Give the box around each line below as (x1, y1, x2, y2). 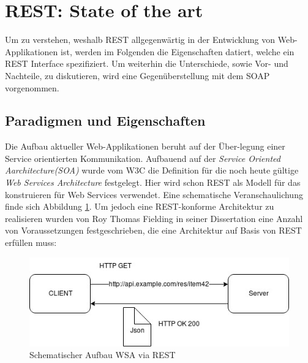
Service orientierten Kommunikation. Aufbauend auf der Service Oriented (5, 151, 280, 164)
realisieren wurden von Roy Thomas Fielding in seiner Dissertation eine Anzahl (5, 212, 303, 224)
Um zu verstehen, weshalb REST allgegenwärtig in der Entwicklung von (5, 33, 276, 46)
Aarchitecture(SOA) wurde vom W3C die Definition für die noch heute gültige (5, 164, 299, 177)
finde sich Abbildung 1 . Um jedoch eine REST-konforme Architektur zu (5, 200, 274, 213)
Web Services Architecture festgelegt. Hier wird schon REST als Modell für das (5, 176, 301, 189)
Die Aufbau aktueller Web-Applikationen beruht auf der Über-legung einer (5, 140, 285, 153)
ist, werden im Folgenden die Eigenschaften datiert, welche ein (61, 45, 295, 58)
